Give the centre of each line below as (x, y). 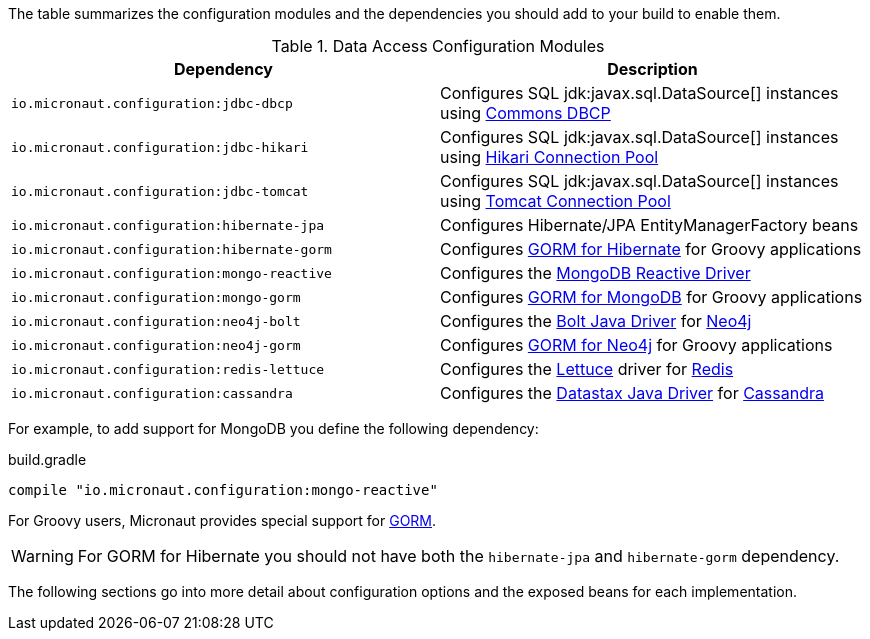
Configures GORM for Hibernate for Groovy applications (651, 249)
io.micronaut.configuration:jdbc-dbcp (152, 103)
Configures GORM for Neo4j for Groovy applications (636, 345)
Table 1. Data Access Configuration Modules (438, 46)
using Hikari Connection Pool (549, 157)
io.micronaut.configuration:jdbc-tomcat (160, 191)
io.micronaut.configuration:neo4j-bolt (156, 321)
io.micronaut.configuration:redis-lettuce (168, 369)
